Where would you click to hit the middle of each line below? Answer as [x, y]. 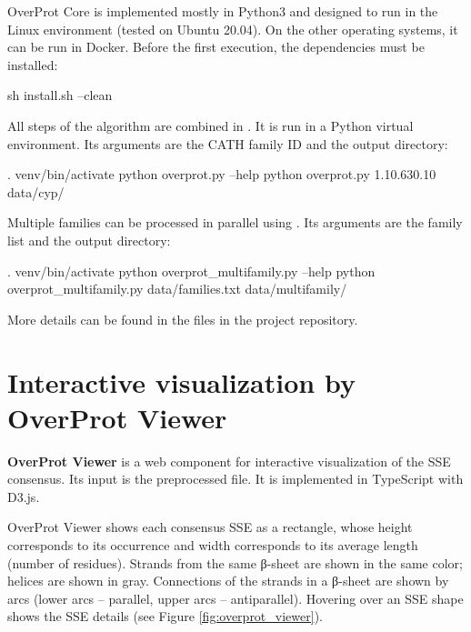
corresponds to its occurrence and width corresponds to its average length [213, 545]
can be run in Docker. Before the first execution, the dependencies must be [216, 47]
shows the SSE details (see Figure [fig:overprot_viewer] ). [165, 616]
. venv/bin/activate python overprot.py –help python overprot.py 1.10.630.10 [222, 174]
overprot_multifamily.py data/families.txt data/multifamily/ [177, 289]
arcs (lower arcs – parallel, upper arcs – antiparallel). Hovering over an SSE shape [235, 598]
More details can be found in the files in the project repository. [183, 319]
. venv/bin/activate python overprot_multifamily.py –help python [191, 271]
